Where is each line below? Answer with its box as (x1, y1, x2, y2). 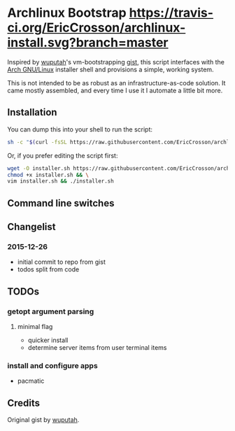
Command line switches (7, 197, 115, 209)
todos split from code (17, 265, 80, 274)
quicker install (27, 336, 69, 344)
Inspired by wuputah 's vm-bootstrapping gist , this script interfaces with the (7, 57, 225, 66)
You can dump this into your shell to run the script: (7, 125, 152, 134)
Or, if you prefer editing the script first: (7, 151, 118, 160)
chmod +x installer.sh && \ (7, 171, 90, 178)
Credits (7, 397, 41, 409)
